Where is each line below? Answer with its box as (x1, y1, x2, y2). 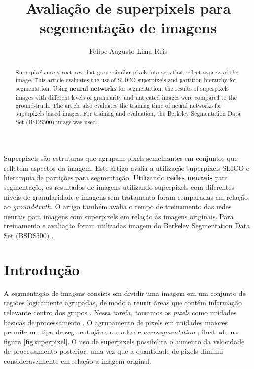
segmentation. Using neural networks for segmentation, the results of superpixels (15, 84, 229, 93)
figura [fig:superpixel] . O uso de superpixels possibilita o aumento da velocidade (4, 336, 245, 346)
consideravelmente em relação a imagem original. (4, 355, 151, 366)
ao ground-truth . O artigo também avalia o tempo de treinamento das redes (4, 201, 232, 212)
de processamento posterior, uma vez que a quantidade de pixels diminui (4, 346, 223, 356)
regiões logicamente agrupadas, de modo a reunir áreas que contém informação (4, 297, 242, 308)
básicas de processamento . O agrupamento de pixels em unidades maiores (4, 317, 228, 327)
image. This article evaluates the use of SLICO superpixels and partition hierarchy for (15, 76, 237, 84)
